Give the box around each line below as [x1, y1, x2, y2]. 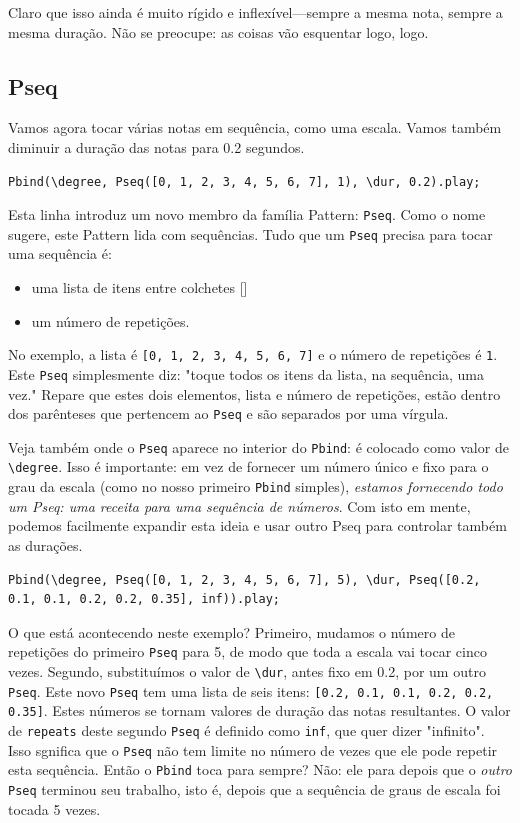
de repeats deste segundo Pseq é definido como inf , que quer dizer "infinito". [8, 719, 485, 740]
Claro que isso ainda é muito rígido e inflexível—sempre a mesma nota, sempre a [8, 2, 503, 22]
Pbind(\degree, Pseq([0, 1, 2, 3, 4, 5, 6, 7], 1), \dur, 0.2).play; [8, 174, 481, 189]
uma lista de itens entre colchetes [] [31, 277, 248, 298]
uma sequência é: [8, 243, 112, 264]
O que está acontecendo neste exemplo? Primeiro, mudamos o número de [8, 621, 455, 642]
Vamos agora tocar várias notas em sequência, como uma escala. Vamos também [8, 117, 502, 138]
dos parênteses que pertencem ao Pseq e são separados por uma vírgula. [8, 403, 449, 424]
